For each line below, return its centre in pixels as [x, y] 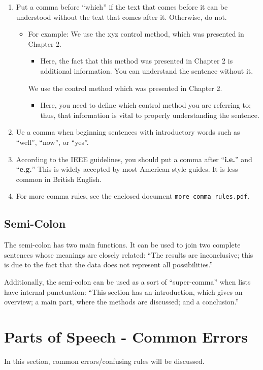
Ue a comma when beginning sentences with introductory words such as [128, 132]
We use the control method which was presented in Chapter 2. [125, 88]
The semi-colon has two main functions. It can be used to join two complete [122, 245]
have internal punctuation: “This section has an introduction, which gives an [123, 291]
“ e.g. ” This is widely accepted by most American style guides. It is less [127, 169]
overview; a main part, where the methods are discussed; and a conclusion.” [122, 302]
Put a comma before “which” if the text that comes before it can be [122, 7]
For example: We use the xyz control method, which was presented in [136, 34]
